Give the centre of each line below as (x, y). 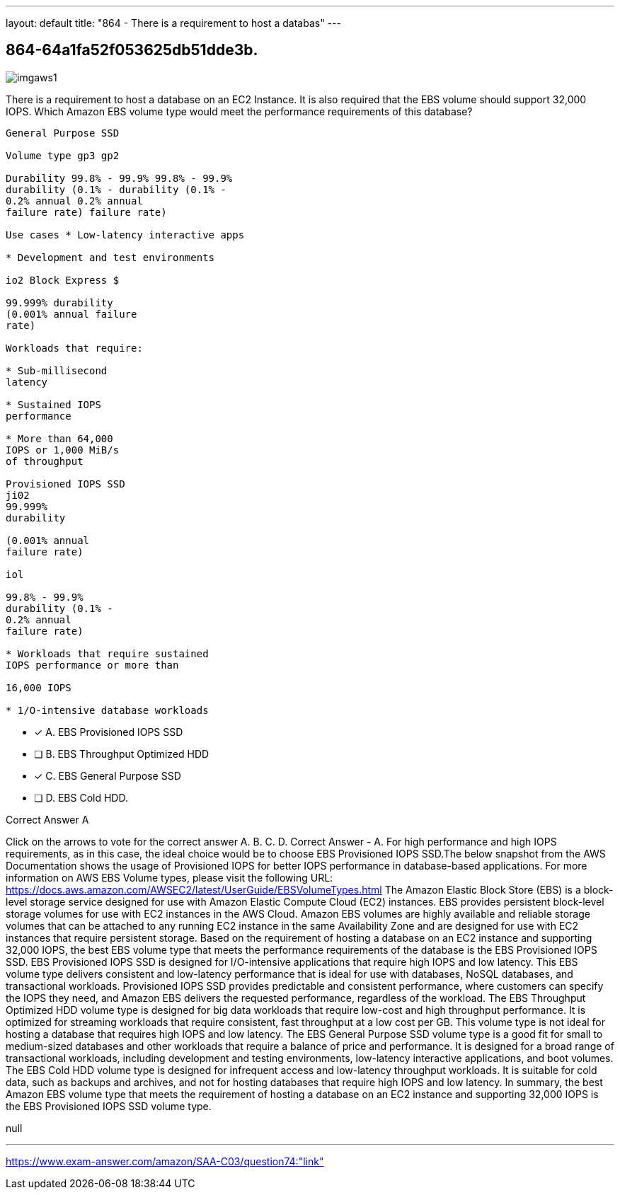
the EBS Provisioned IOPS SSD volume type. (109, 1106)
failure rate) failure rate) (86, 212)
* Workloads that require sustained (107, 653)
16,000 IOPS (39, 687)
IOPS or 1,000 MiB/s (63, 450)
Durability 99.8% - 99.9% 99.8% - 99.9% (119, 178)
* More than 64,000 (59, 438)
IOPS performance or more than (92, 665)
